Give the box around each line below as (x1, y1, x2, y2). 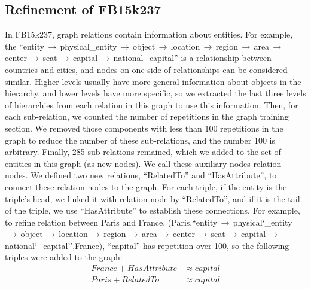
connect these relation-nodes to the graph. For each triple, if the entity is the (5, 180, 287, 193)
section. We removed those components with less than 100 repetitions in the (5, 121, 283, 134)
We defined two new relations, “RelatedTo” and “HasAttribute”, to (31, 169, 277, 181)
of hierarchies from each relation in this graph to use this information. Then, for (5, 98, 298, 111)
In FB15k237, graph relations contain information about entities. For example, (5, 28, 293, 41)
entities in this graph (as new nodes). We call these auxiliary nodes (5, 157, 251, 169)
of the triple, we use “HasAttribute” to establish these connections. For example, (5, 204, 300, 217)
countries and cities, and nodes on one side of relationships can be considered (5, 63, 288, 75)
